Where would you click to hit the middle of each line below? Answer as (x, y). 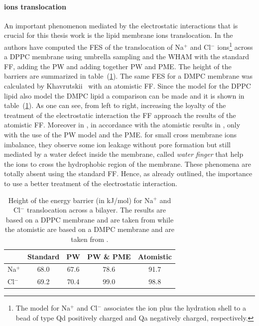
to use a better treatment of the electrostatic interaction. (91, 183)
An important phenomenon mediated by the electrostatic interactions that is (121, 25)
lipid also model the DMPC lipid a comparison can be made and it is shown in (124, 95)
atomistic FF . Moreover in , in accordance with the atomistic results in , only (122, 125)
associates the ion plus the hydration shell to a (175, 308)
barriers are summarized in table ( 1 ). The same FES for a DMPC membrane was (129, 76)
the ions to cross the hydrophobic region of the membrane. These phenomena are (128, 163)
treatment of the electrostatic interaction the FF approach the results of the (120, 115)
